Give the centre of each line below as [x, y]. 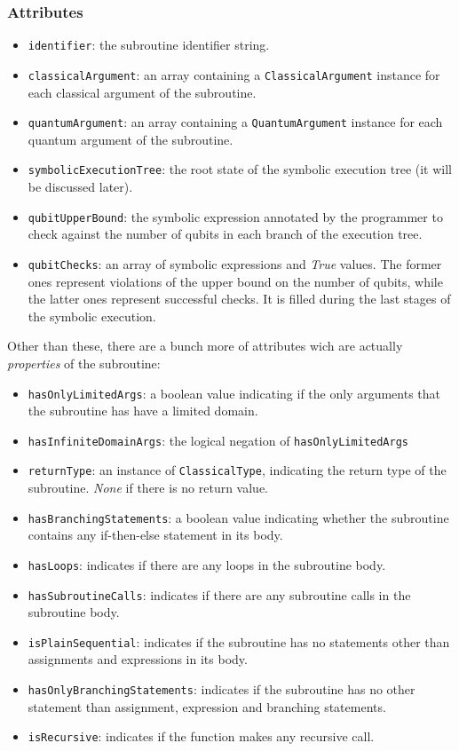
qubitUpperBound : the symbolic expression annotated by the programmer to [235, 216]
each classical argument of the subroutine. [142, 92]
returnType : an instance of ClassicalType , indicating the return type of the [237, 470]
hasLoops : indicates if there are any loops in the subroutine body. [207, 564]
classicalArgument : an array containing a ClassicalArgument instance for [234, 74]
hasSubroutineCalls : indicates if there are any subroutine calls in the [219, 594]
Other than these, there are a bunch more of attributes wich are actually [205, 346]
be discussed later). [80, 187]
